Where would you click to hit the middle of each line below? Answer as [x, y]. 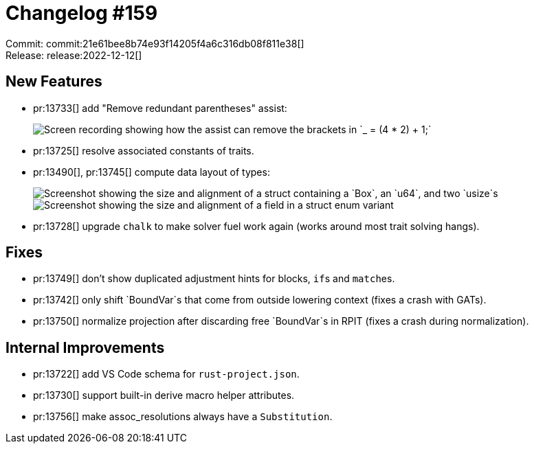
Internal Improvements [85, 347]
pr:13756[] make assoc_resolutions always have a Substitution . [183, 417]
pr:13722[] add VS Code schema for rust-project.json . [166, 374]
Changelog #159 [82, 13]
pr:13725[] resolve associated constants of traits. [144, 150]
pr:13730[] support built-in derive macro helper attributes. [164, 395]
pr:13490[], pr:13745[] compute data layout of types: [152, 172]
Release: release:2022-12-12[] [74, 55]
